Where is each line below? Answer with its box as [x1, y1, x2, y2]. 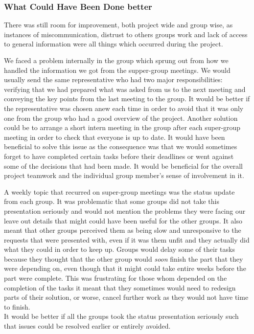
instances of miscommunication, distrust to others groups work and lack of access [4, 29, 248, 39]
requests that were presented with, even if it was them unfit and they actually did [4, 234, 250, 245]
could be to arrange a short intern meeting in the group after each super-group [4, 122, 241, 133]
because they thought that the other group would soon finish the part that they [4, 253, 243, 264]
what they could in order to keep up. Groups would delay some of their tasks [4, 244, 235, 254]
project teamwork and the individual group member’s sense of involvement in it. [4, 170, 244, 180]
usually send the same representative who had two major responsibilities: [4, 74, 223, 85]
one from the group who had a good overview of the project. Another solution [4, 112, 238, 123]
